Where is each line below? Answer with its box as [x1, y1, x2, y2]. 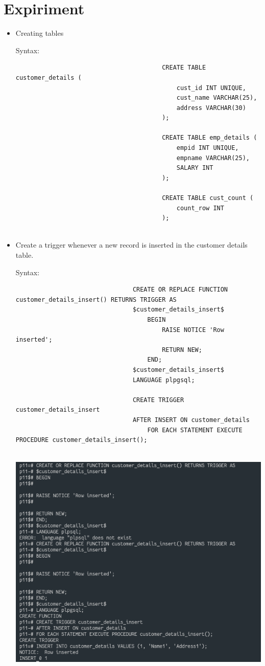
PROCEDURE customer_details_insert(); [15, 436, 148, 444]
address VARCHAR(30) [176, 104, 246, 112]
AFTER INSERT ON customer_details [132, 416, 250, 424]
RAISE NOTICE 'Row [162, 326, 224, 334]
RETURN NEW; [162, 346, 202, 353]
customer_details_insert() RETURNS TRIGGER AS [15, 296, 177, 303]
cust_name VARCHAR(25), [176, 94, 257, 102]
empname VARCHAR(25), [176, 154, 250, 162]
